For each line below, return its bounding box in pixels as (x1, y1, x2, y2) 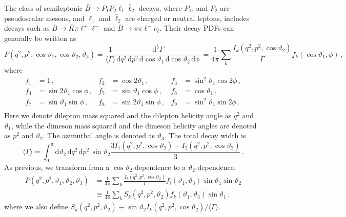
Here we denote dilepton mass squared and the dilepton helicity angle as (4, 110, 232, 121)
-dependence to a (132, 162, 186, 172)
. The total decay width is (164, 130, 246, 141)
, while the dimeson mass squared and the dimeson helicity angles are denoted (11, 120, 257, 131)
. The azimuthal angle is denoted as (43, 130, 155, 141)
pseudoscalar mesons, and (4, 12, 85, 23)
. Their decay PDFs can (159, 23, 234, 33)
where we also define (4, 201, 68, 212)
